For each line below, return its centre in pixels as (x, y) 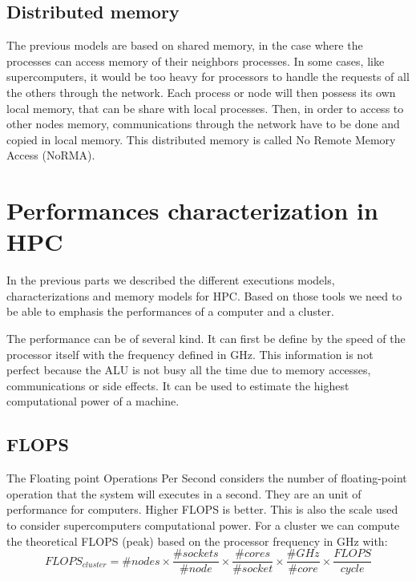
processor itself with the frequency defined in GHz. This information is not (190, 354)
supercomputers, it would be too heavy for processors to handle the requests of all (208, 77)
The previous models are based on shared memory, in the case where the (185, 45)
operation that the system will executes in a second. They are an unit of (184, 493)
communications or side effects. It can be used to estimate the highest (178, 385)
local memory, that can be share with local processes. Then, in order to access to (205, 108)
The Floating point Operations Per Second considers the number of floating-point (207, 478)
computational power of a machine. (93, 401)
